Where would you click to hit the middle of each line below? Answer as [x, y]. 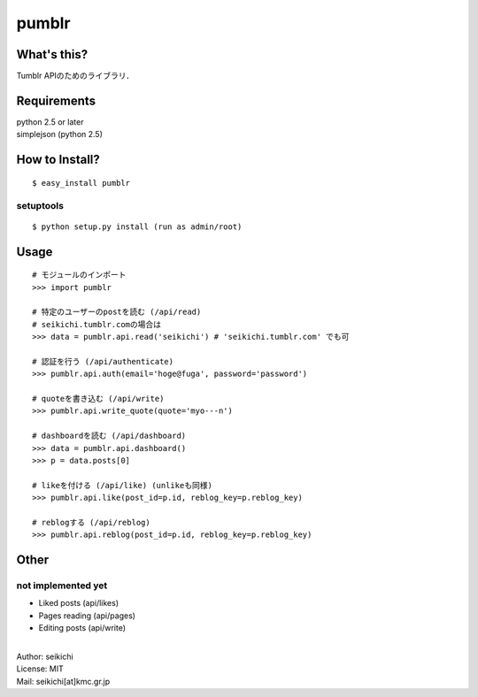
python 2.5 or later [50, 122]
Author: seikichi [45, 657]
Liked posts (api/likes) [79, 603]
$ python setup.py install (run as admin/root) [137, 226]
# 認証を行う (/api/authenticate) [103, 361]
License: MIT [40, 669]
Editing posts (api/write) [82, 628]
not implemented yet [62, 586]
